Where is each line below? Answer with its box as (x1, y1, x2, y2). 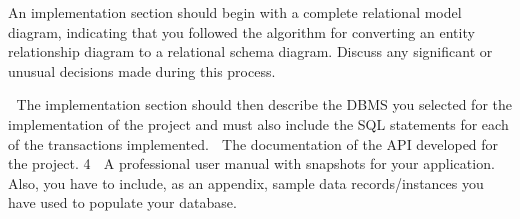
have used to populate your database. (8, 192, 237, 213)
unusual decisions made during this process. (8, 60, 276, 81)
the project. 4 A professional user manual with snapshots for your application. (8, 153, 495, 174)
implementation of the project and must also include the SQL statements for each (8, 113, 509, 134)
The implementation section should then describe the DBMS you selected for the (16, 94, 512, 115)
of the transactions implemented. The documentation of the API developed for (8, 133, 499, 154)
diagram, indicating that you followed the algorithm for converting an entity (8, 21, 475, 42)
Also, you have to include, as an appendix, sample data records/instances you (8, 172, 484, 193)
